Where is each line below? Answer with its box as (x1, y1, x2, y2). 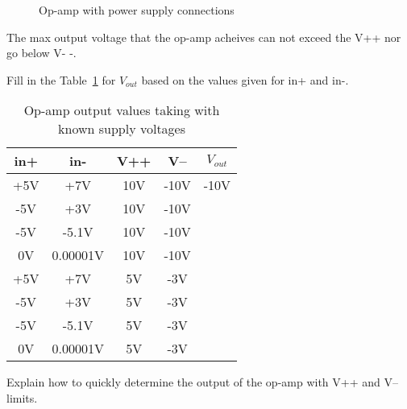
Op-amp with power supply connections (39, 2, 235, 18)
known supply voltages (58, 119, 186, 138)
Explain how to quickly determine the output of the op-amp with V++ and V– (6, 374, 398, 390)
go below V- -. (6, 44, 77, 61)
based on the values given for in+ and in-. (141, 71, 349, 88)
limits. (6, 389, 38, 406)
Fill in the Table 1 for (6, 71, 116, 88)
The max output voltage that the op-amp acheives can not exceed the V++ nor (6, 28, 401, 45)
